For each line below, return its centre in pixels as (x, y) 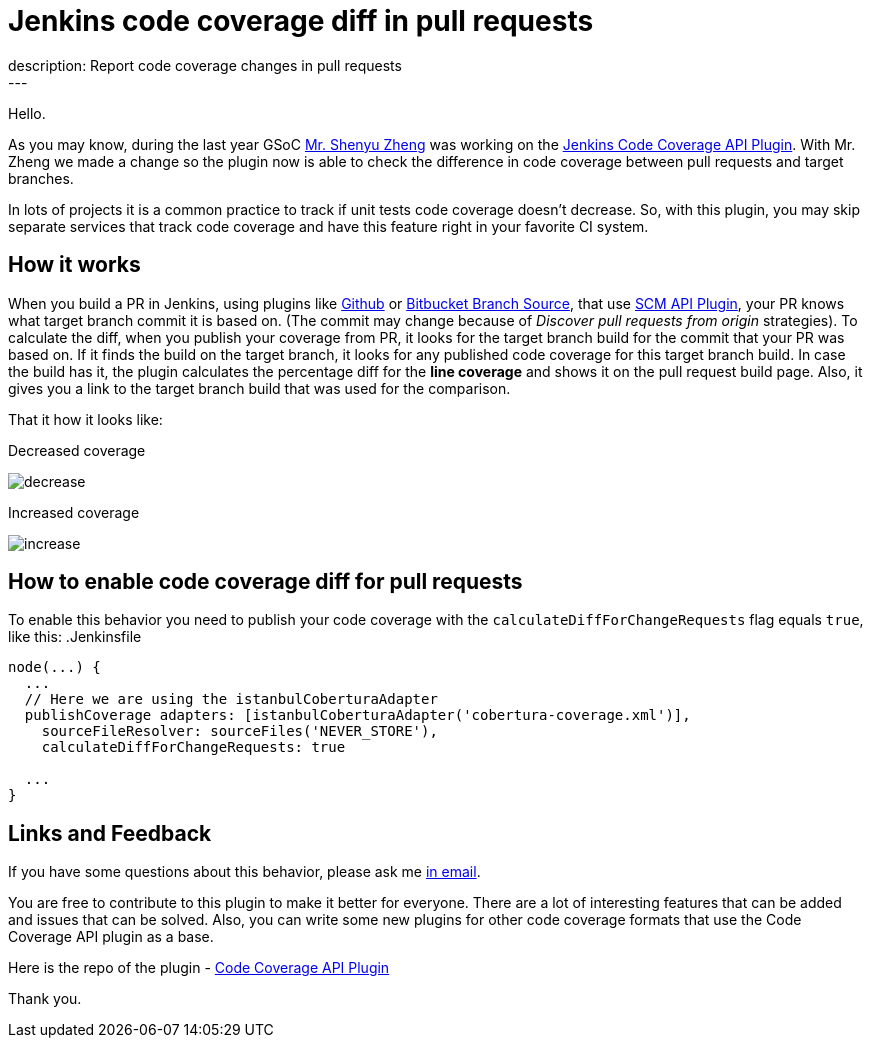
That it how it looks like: (85, 419)
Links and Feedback (110, 833)
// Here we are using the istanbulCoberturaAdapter (231, 699)
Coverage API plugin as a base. (111, 937)
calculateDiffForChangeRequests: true (193, 747)
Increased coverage (74, 512)
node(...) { (54, 667)
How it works (74, 265)
